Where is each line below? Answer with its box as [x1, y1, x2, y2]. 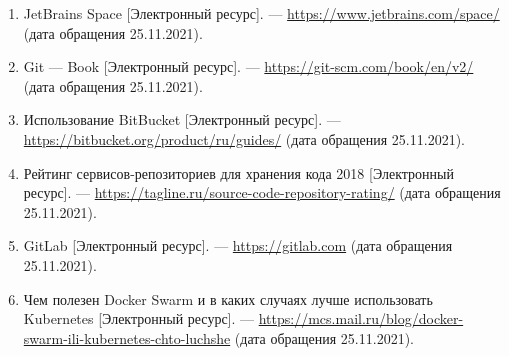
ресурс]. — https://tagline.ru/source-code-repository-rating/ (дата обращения [23, 182, 501, 203]
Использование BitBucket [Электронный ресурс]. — [23, 109, 341, 130]
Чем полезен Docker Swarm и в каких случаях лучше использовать [23, 288, 433, 309]
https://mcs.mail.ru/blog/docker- [258, 308, 464, 329]
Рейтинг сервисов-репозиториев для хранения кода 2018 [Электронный [23, 162, 454, 183]
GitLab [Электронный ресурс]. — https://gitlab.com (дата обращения [23, 235, 453, 256]
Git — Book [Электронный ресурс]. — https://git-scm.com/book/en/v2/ [23, 56, 474, 77]
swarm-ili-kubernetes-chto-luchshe [23, 327, 231, 348]
